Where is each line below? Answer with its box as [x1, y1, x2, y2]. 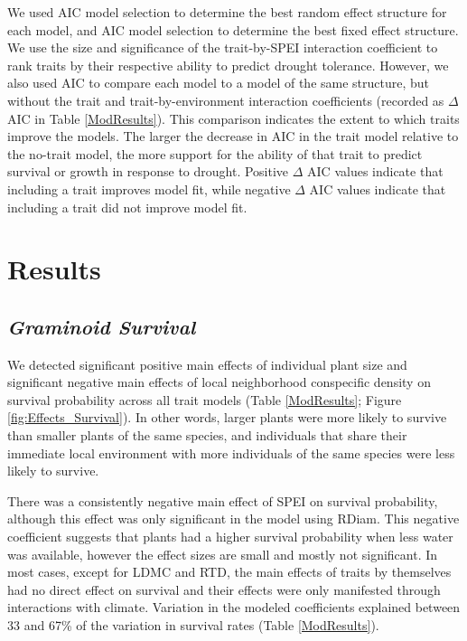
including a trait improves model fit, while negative [7, 179, 291, 198]
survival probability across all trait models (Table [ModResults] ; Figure [7, 390, 402, 409]
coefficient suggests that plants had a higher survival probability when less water [7, 527, 453, 546]
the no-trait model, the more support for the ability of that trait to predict [7, 144, 423, 163]
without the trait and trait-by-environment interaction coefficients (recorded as [7, 90, 444, 109]
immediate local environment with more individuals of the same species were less [7, 443, 455, 462]
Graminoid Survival [7, 312, 196, 340]
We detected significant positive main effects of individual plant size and [7, 354, 407, 373]
